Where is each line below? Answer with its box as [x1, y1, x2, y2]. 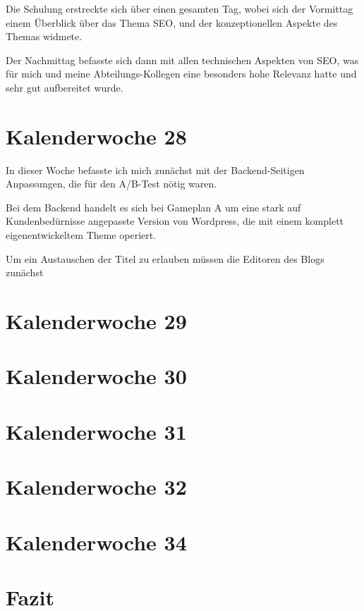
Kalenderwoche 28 [6, 121, 187, 150]
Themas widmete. [6, 29, 83, 44]
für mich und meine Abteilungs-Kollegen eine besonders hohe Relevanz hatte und [6, 66, 357, 81]
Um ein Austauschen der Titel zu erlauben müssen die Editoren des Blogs [6, 251, 324, 266]
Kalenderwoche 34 [6, 527, 187, 556]
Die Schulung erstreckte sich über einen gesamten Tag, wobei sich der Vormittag [6, 1, 353, 16]
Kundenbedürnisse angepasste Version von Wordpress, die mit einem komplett [6, 214, 344, 228]
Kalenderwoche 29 [6, 307, 187, 335]
